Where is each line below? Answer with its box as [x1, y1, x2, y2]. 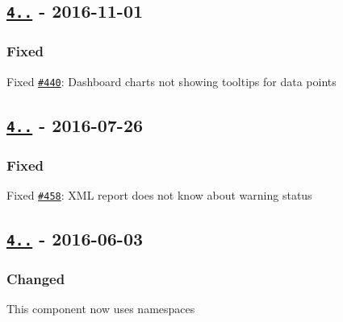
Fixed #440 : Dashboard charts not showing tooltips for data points [6, 72, 337, 89]
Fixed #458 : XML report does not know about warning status [6, 186, 312, 203]
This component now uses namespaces [6, 300, 195, 317]
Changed [6, 268, 65, 288]
